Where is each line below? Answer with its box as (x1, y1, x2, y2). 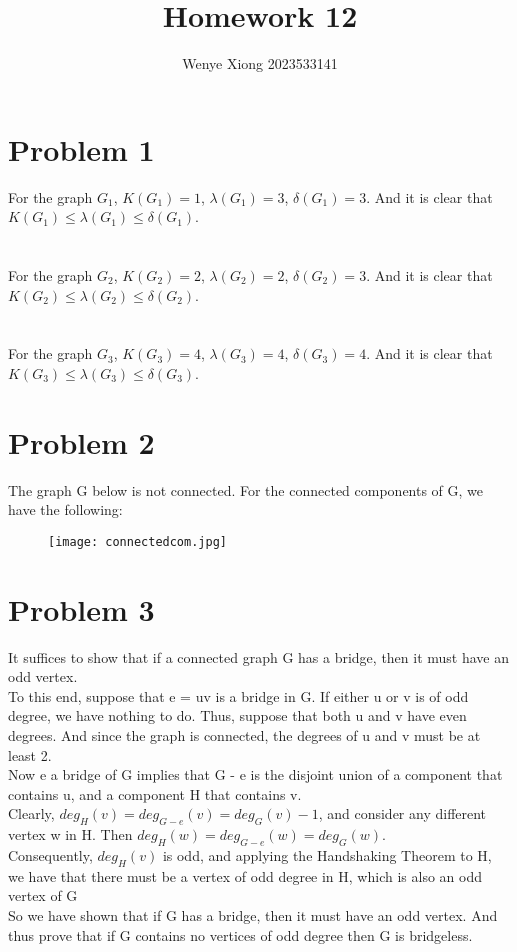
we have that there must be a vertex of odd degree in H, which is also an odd (8, 865, 482, 886)
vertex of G (8, 885, 78, 906)
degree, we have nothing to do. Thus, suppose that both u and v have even (8, 705, 467, 726)
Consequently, (8, 845, 93, 866)
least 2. (8, 744, 52, 765)
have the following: (8, 499, 123, 520)
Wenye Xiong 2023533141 (182, 53, 338, 74)
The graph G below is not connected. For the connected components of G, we (8, 479, 484, 500)
